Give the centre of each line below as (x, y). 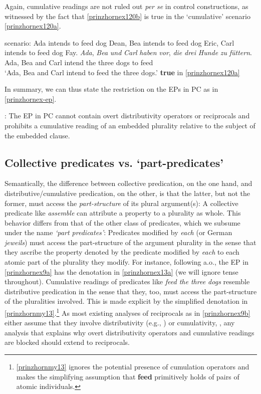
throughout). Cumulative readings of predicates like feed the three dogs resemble (127, 281)
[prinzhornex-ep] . (31, 98)
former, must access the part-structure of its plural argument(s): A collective (121, 203)
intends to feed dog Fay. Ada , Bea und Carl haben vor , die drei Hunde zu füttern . (128, 52)
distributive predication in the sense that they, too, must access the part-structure (131, 291)
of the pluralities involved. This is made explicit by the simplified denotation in (126, 301)
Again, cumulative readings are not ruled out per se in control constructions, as (126, 6)
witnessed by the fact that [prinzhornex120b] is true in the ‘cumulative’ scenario (127, 16)
